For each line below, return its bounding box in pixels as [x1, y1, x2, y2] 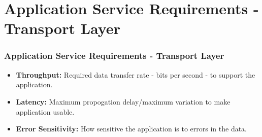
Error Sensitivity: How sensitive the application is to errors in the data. [16, 123, 247, 134]
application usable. [16, 106, 75, 117]
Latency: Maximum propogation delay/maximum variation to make [16, 96, 231, 107]
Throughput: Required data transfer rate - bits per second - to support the [16, 69, 255, 80]
